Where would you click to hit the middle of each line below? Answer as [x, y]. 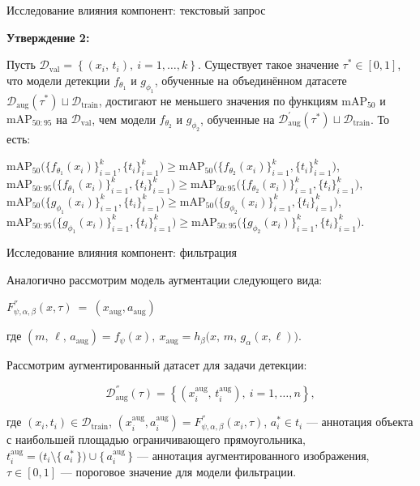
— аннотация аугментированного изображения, [253, 455]
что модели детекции [58, 80]
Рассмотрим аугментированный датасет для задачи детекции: [157, 365]
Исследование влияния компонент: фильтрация [122, 252]
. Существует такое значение [268, 64]
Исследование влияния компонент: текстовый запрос [136, 10]
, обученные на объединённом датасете [251, 80]
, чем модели [124, 119]
